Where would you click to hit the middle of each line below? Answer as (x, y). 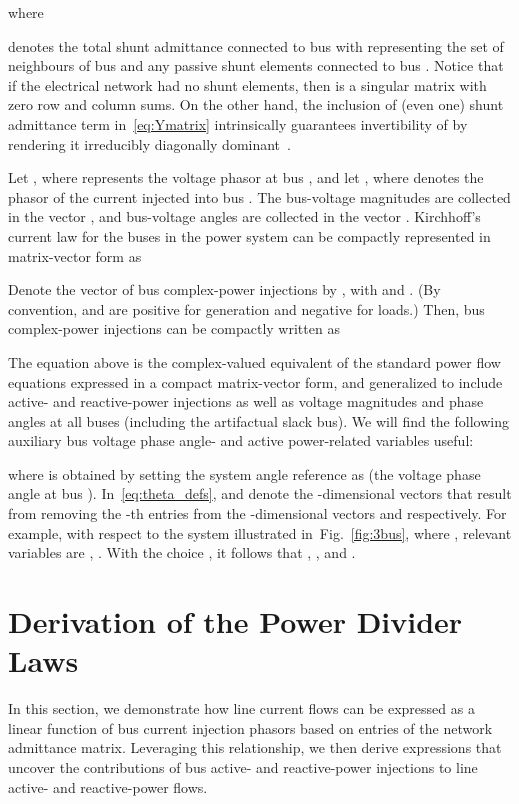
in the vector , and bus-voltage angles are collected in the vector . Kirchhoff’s (244, 216)
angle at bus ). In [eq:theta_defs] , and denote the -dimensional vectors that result (260, 493)
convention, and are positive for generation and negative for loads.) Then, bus (246, 308)
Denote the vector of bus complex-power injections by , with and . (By (224, 289)
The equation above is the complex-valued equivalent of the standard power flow (254, 361)
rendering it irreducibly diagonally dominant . (149, 143)
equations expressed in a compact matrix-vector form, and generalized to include (255, 381)
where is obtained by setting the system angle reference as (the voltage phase (244, 473)
